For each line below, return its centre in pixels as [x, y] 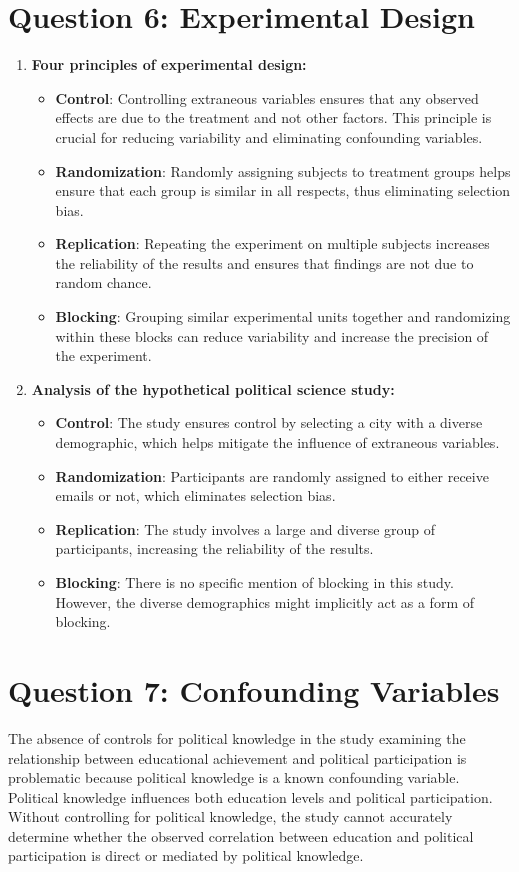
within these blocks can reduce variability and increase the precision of [272, 335]
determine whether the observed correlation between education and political [241, 835]
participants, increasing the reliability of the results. [214, 548]
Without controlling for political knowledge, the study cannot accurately [230, 816]
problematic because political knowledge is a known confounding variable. [234, 777]
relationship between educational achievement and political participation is [237, 757]
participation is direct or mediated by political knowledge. [186, 855]
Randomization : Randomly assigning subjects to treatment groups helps [283, 170]
